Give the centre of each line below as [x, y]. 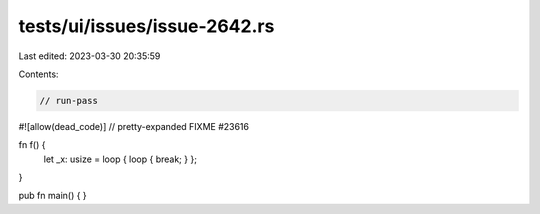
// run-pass [69, 100]
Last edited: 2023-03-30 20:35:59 [89, 56]
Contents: [38, 74]
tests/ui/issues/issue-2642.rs [146, 26]
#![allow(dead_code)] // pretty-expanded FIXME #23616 [134, 126]
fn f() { [32, 145]
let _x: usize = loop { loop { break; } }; [120, 159]
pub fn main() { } [52, 196]
